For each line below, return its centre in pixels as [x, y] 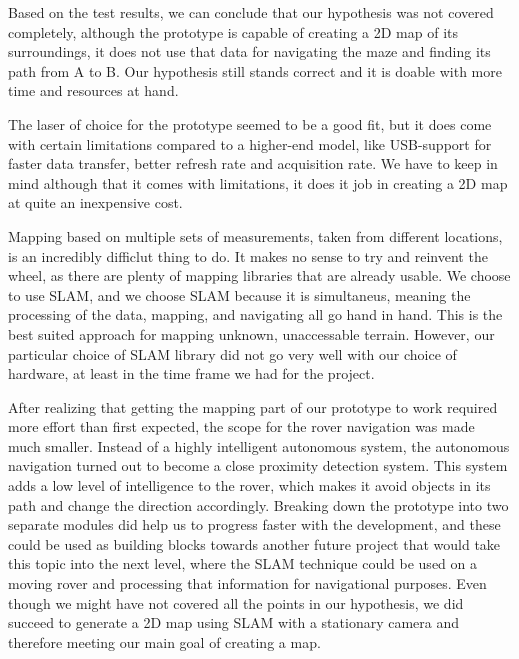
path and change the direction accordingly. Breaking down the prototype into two [258, 504]
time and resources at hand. [93, 90]
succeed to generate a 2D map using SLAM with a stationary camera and [234, 622]
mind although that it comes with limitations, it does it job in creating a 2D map [258, 182]
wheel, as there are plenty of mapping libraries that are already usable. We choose [259, 275]
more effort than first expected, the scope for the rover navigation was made [241, 426]
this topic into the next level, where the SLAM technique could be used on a [242, 563]
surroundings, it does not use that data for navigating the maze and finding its [249, 51]
